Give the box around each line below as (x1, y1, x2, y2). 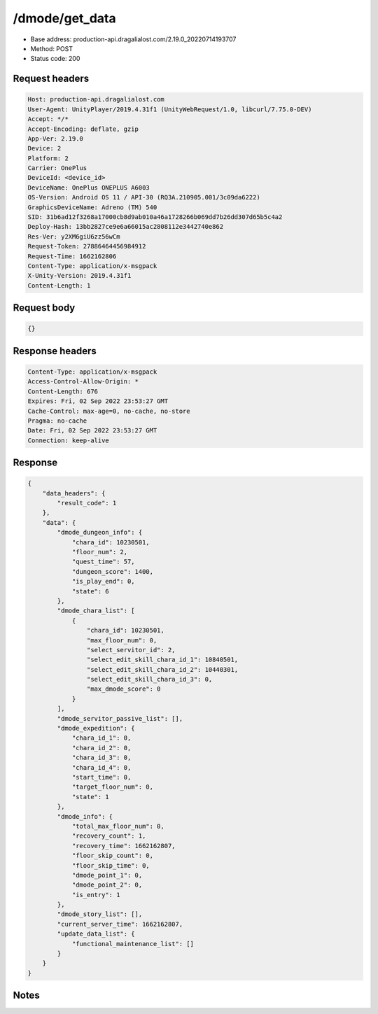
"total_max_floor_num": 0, (71, 822, 164, 830)
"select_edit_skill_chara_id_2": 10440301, (86, 666, 239, 673)
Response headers (13, 345, 97, 357)
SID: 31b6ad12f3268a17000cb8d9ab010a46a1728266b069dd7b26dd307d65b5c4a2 (27, 213, 283, 221)
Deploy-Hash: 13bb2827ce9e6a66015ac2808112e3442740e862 (27, 223, 224, 231)
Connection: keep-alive (27, 436, 110, 444)
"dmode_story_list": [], (57, 910, 143, 918)
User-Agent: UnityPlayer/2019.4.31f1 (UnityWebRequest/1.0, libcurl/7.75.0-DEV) (27, 105, 312, 113)
